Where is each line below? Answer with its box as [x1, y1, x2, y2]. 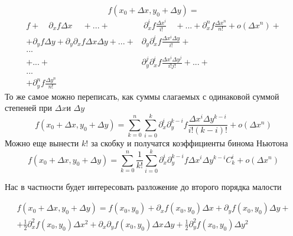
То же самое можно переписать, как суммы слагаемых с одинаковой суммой [5, 90, 279, 102]
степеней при [5, 101, 53, 114]
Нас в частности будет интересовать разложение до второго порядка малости [5, 180, 282, 192]
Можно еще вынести [5, 137, 79, 149]
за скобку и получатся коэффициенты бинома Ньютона [90, 137, 288, 149]
